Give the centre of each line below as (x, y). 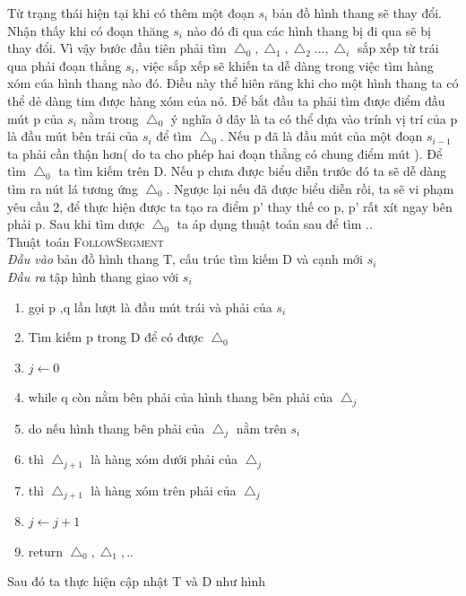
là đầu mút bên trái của (73, 136)
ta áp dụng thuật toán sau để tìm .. (275, 224)
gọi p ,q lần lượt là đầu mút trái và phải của (150, 307)
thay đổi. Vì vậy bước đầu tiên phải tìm (117, 48)
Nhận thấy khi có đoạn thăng (88, 30)
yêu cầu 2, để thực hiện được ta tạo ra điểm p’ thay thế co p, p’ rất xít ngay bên (230, 206)
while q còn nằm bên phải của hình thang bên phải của (181, 397)
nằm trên (261, 428)
